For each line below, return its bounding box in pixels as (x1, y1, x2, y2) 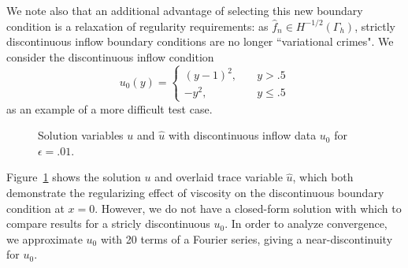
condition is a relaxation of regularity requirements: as (6, 17, 269, 34)
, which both (292, 169, 354, 185)
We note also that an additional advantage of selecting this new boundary (6, 2, 363, 18)
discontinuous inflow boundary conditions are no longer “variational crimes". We (6, 33, 394, 50)
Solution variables (38, 127, 124, 143)
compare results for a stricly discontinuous (6, 215, 210, 232)
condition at (6, 199, 65, 216)
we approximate (6, 230, 83, 247)
